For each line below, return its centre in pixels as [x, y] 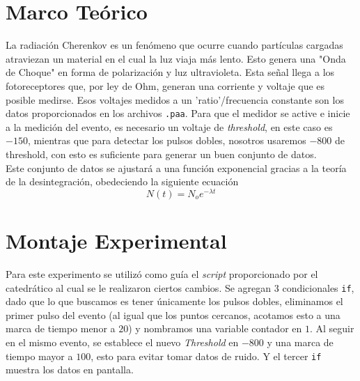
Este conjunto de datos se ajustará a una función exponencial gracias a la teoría [176, 168]
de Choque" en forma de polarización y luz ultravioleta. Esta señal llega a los [170, 72]
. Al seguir [332, 328]
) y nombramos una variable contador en [215, 328]
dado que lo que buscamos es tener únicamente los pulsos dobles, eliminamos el [174, 301]
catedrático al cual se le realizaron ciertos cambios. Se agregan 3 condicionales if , [180, 287]
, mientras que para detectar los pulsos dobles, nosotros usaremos [167, 140]
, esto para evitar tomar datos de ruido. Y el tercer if [206, 356]
